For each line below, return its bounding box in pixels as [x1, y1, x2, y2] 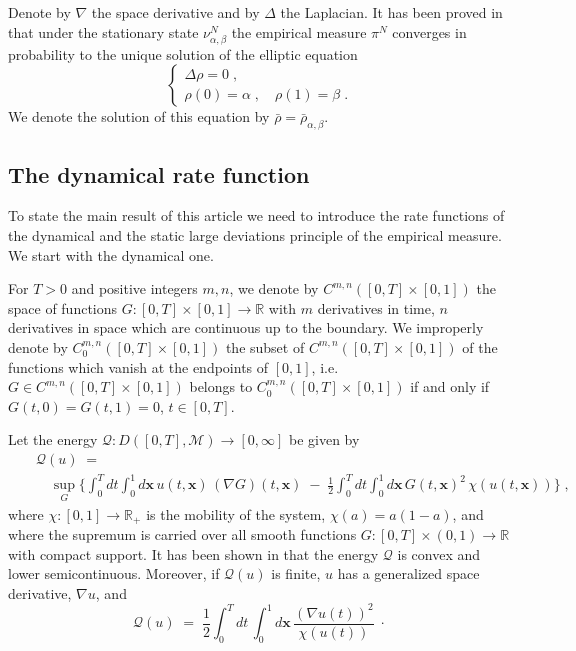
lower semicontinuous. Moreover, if [8, 563, 220, 584]
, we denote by [229, 278, 319, 299]
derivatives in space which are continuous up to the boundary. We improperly [8, 317, 484, 338]
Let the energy [8, 429, 98, 450]
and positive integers [71, 278, 198, 299]
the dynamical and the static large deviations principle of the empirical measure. [8, 224, 502, 245]
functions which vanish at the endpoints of [8, 356, 269, 377]
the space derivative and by [91, 2, 260, 22]
